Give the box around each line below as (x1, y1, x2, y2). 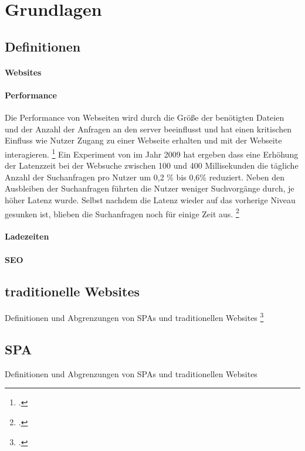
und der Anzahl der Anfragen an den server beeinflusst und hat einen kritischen (5, 122, 292, 135)
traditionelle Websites (5, 282, 140, 300)
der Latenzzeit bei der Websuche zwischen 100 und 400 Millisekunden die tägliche (5, 159, 299, 172)
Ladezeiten (5, 230, 49, 242)
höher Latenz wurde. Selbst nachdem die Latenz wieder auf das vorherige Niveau (5, 193, 296, 206)
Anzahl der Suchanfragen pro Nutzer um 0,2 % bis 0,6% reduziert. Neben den (5, 170, 285, 183)
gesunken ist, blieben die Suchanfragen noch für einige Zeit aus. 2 (5, 206, 239, 220)
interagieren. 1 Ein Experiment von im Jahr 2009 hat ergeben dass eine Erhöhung (5, 146, 299, 160)
